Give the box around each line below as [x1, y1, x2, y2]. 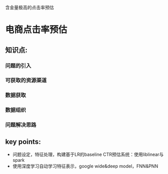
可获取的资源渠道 [5, 77, 47, 84]
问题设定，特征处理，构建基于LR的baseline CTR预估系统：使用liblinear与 [12, 151, 164, 157]
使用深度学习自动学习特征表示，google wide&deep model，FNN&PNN [12, 163, 158, 169]
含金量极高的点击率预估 [5, 5, 54, 10]
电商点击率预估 [5, 24, 68, 35]
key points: [5, 137, 41, 146]
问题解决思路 [5, 121, 37, 128]
